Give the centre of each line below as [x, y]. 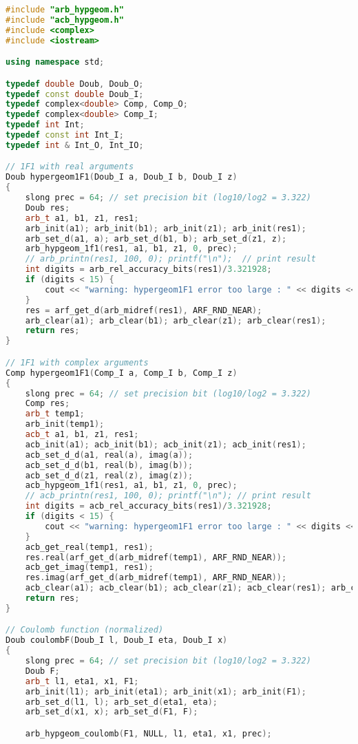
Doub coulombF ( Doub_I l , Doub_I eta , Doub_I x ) [117, 640]
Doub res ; [48, 208]
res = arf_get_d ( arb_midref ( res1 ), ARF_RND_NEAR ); [144, 310]
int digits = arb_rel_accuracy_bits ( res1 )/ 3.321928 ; [148, 269]
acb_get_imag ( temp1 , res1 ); [89, 567]
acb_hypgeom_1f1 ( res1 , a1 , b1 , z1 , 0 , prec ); [131, 486]
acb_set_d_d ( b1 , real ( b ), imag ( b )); [109, 465]
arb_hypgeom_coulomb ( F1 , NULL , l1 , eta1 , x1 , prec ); [148, 733]
